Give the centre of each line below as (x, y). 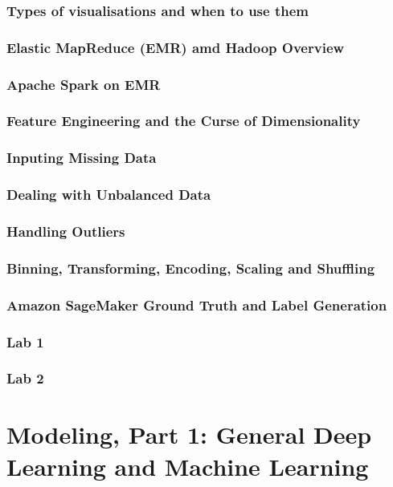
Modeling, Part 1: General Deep (189, 434)
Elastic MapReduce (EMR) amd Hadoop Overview (176, 47)
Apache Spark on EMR (84, 84)
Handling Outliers (66, 231)
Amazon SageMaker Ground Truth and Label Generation (197, 304)
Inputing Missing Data (82, 158)
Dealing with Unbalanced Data (109, 195)
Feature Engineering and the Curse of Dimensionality (184, 121)
